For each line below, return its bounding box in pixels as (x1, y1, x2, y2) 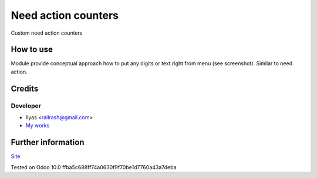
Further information (11, 137, 85, 147)
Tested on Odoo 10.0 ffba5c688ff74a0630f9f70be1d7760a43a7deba (11, 163, 177, 170)
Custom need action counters (11, 29, 83, 36)
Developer (11, 102, 41, 110)
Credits (11, 83, 39, 93)
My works (25, 122, 50, 129)
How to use (11, 45, 53, 55)
